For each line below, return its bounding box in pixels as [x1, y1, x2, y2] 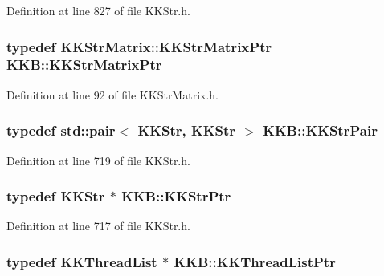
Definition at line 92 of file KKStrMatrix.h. [6, 86, 219, 103]
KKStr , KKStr [137, 120, 235, 140]
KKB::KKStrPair [263, 120, 378, 140]
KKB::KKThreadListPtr [174, 251, 336, 271]
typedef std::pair [6, 120, 116, 140]
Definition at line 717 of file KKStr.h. [6, 217, 190, 234]
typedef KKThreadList [6, 251, 157, 271]
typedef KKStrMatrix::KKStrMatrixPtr [6, 36, 272, 56]
